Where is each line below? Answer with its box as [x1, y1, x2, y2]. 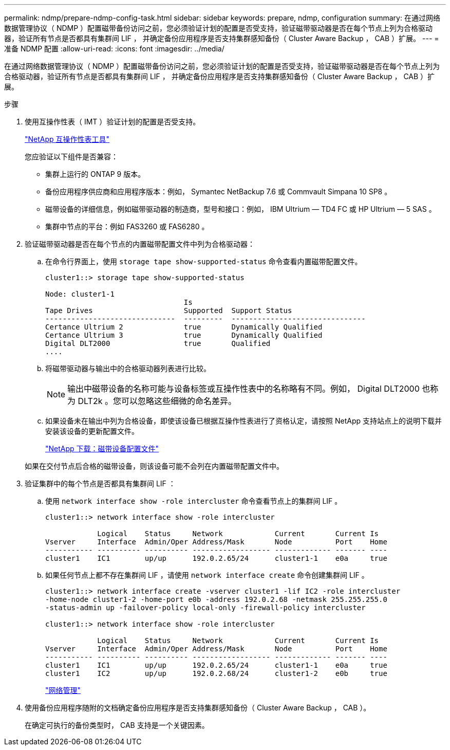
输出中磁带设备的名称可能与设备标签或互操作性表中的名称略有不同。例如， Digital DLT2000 [67, 383, 420, 394]
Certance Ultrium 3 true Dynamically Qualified [45, 331, 323, 339]
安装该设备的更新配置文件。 [45, 427, 139, 435]
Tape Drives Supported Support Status [45, 306, 292, 315]
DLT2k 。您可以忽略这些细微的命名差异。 [78, 396, 236, 406]
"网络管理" [45, 686, 81, 694]
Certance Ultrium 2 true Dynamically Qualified [45, 323, 323, 331]
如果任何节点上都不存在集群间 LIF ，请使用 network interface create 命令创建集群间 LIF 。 [45, 571, 369, 579]
